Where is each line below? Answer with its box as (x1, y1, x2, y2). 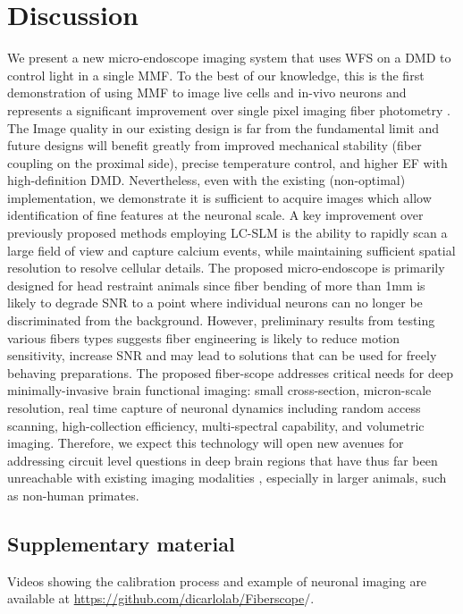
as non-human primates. (7, 485, 139, 504)
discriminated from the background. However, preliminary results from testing (7, 311, 435, 330)
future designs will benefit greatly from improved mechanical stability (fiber (7, 136, 422, 155)
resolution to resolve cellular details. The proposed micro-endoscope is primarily (7, 258, 445, 277)
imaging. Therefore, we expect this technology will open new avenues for (7, 433, 404, 452)
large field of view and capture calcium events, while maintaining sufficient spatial (7, 240, 456, 259)
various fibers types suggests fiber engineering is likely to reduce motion (7, 328, 400, 347)
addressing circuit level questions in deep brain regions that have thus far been (7, 450, 438, 469)
